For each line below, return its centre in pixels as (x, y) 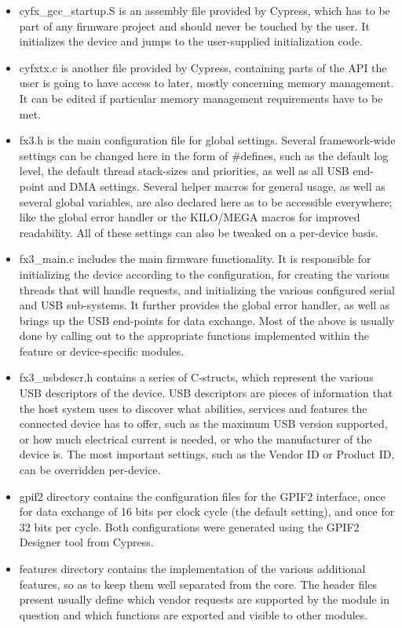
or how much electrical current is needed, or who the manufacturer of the (196, 438)
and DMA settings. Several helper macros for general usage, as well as (217, 186)
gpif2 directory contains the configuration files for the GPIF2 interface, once (202, 496)
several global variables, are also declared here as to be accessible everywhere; (206, 201)
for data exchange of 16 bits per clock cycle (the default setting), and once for (207, 511)
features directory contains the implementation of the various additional (192, 568)
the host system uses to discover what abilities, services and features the (193, 408)
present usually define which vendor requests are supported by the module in (204, 599)
